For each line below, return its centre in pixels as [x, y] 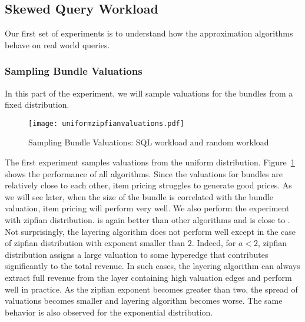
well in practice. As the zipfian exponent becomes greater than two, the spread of [151, 289]
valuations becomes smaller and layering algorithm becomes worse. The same [144, 301]
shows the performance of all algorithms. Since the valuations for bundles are [144, 173]
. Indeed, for [214, 243]
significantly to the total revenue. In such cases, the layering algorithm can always [152, 266]
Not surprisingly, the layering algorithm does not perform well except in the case [150, 231]
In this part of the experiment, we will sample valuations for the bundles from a [149, 93]
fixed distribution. [37, 104]
